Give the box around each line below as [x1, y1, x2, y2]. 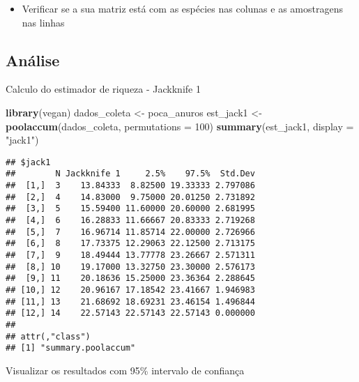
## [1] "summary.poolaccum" [6, 343, 136, 353]
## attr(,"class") [6, 331, 91, 342]
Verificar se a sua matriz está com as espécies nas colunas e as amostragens [22, 1, 343, 15]
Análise [6, 49, 60, 70]
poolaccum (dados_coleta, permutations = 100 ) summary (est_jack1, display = [6, 119, 354, 133]
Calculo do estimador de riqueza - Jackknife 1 [6, 82, 201, 96]
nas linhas [22, 15, 65, 29]
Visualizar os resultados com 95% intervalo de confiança [6, 362, 245, 377]
